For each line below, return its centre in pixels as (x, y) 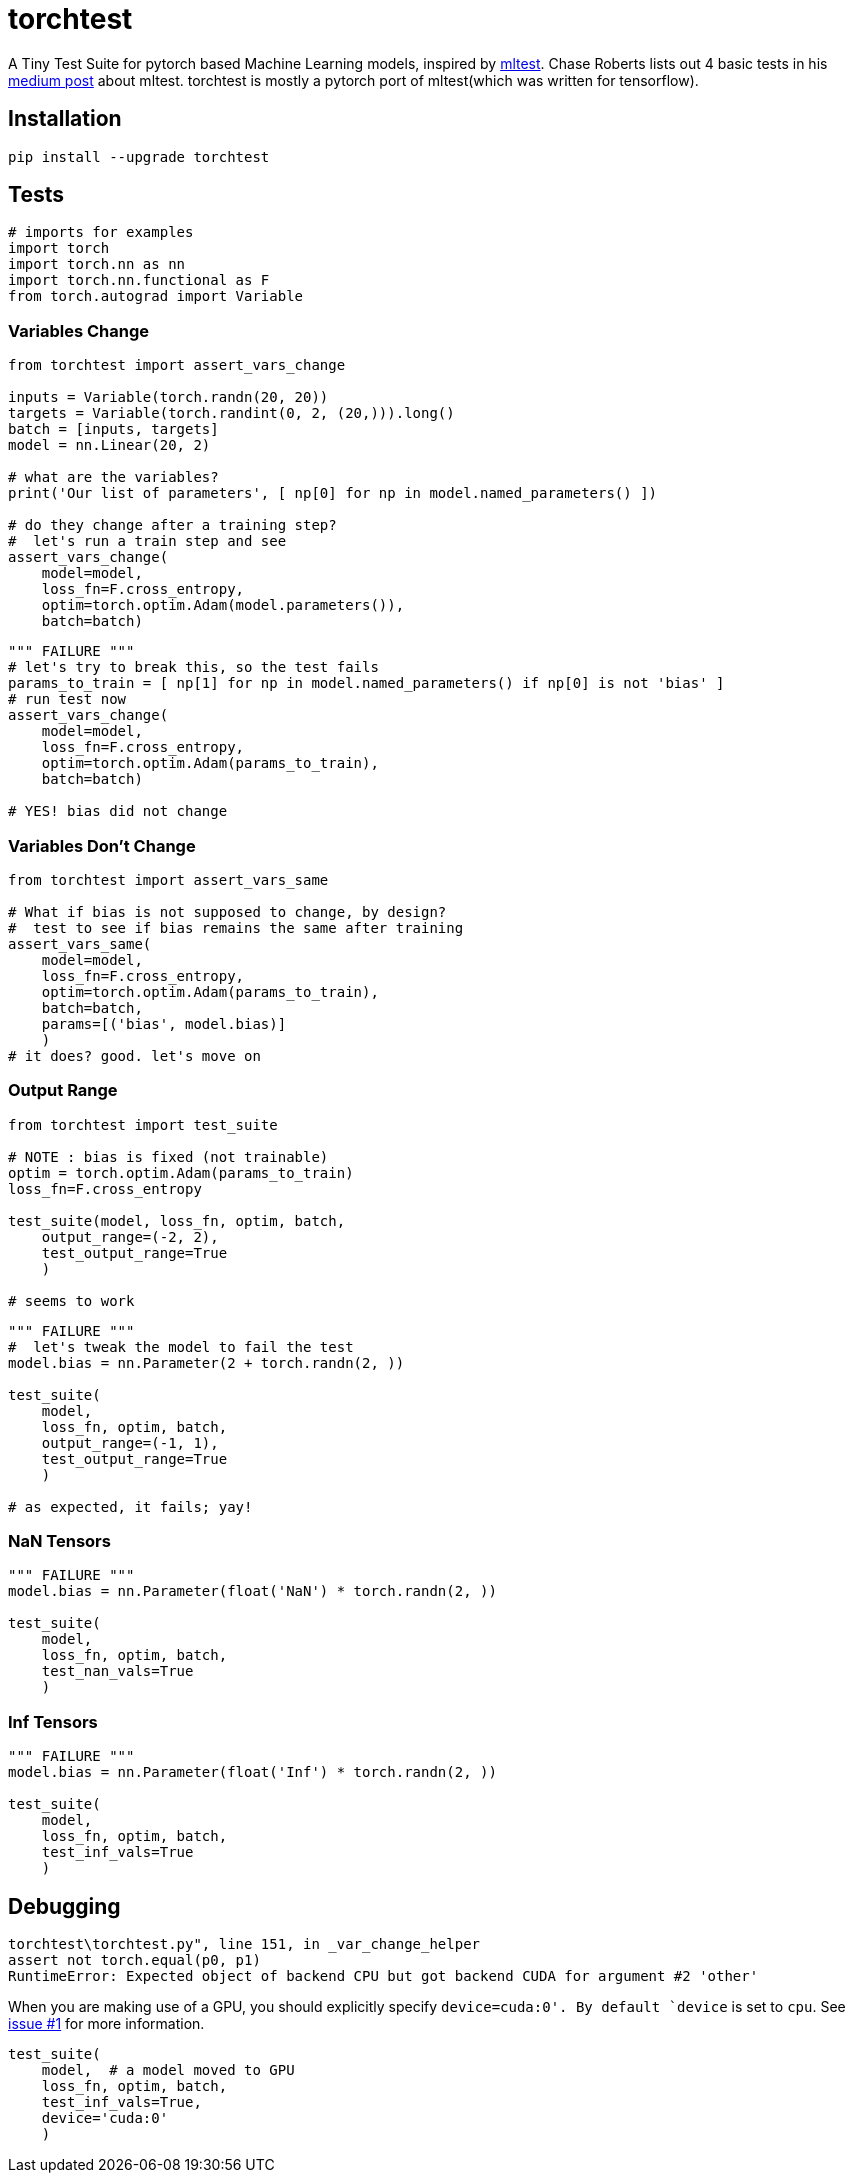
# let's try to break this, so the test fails (193, 667)
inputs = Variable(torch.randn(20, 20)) (168, 397)
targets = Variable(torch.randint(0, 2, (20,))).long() (231, 413)
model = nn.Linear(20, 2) (109, 445)
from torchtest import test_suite (143, 1124)
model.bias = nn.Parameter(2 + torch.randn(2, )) (206, 1362)
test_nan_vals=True (117, 1671)
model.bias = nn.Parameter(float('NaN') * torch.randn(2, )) (252, 1591)
